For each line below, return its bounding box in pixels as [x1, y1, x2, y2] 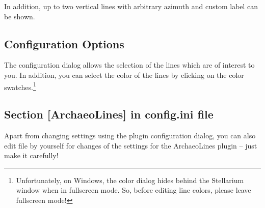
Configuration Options [4, 36, 124, 51]
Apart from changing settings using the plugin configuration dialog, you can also [4, 130, 256, 141]
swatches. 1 [4, 80, 36, 92]
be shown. [4, 11, 35, 21]
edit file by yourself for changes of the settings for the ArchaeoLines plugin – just [4, 140, 257, 151]
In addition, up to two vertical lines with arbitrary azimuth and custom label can [4, 1, 258, 11]
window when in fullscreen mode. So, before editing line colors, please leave [16, 185, 251, 195]
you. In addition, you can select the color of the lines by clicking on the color [4, 69, 244, 80]
